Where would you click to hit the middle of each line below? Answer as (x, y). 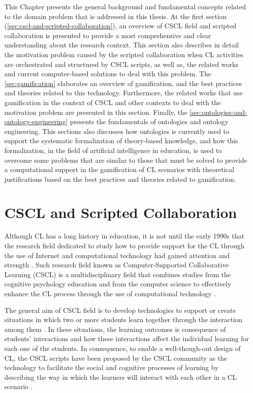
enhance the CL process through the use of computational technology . (110, 293)
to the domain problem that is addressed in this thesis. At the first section (116, 16)
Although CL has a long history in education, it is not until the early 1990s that (125, 236)
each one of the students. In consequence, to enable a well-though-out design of (123, 348)
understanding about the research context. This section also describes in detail (122, 45)
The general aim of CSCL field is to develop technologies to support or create (120, 310)
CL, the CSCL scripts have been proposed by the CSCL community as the (116, 358)
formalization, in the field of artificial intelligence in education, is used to (113, 150)
